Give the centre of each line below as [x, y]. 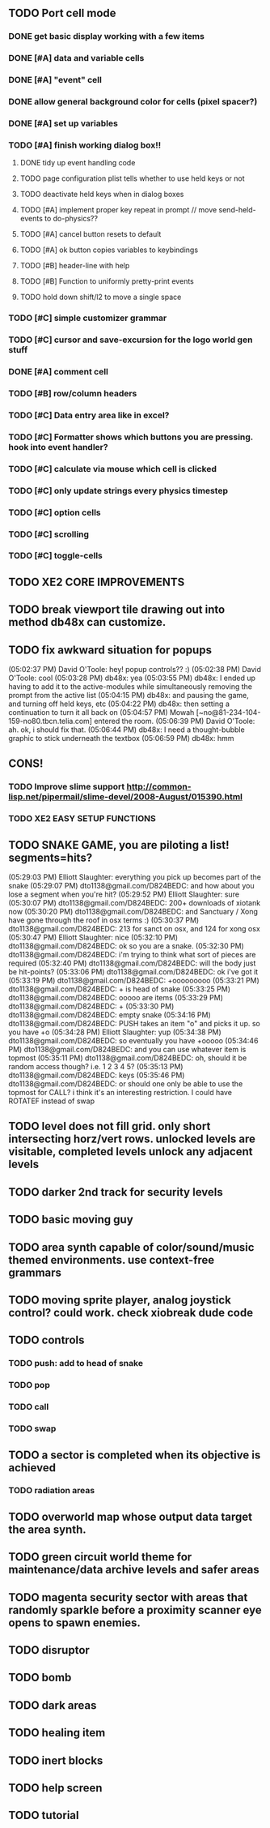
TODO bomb [40, 1678]
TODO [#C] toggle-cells [56, 556]
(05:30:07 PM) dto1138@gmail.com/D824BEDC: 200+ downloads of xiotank [135, 903]
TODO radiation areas [52, 1491]
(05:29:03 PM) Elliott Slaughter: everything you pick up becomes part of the [135, 877]
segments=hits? [51, 857]
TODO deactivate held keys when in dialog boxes [102, 195]
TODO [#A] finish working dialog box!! [85, 145]
